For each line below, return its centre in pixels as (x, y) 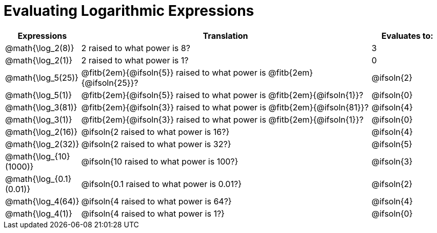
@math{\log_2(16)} (41, 132)
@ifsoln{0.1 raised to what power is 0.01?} (161, 184)
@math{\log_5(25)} (42, 77)
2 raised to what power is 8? (136, 48)
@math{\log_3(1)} (39, 119)
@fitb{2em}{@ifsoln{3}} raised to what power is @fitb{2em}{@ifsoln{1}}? (222, 119)
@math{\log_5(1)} (39, 95)
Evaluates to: (407, 36)
